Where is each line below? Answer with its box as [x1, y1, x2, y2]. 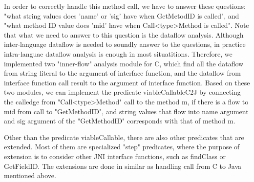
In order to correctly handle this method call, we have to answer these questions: [4, 1, 246, 11]
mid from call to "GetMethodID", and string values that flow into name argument [4, 106, 249, 116]
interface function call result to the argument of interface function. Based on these [4, 77, 250, 87]
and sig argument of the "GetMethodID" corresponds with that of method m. [4, 116, 235, 126]
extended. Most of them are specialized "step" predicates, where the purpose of [4, 142, 240, 152]
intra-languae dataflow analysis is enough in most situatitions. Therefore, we [4, 48, 233, 59]
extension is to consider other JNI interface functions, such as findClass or [4, 151, 226, 161]
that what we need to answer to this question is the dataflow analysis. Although [4, 29, 244, 40]
